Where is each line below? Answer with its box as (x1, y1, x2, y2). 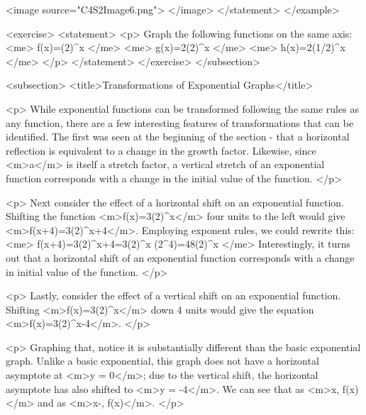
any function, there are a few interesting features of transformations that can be (6, 115, 354, 130)
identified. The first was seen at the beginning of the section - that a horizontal (6, 129, 350, 144)
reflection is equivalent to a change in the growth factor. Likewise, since (6, 143, 316, 157)
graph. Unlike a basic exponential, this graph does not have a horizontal (6, 353, 319, 368)
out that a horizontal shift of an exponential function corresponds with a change (6, 250, 355, 265)
